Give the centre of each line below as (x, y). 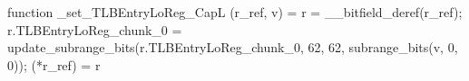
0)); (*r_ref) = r (54, 64)
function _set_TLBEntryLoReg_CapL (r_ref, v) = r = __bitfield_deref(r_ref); (235, 12)
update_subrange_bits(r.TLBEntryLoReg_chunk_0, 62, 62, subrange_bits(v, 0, (233, 47)
